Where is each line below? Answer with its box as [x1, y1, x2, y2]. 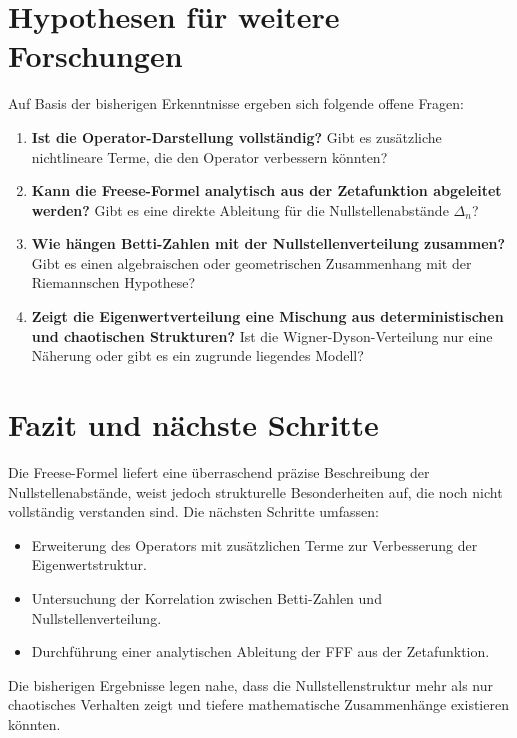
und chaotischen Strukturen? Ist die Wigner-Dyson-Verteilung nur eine [31, 325, 493, 346]
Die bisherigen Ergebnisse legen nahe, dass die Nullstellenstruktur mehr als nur [8, 674, 494, 695]
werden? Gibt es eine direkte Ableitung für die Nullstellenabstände [31, 199, 449, 220]
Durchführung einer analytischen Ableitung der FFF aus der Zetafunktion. [31, 641, 490, 662]
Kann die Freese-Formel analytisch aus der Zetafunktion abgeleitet [31, 180, 502, 201]
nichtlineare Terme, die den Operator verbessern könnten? [31, 146, 388, 167]
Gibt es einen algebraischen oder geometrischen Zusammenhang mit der [31, 252, 472, 273]
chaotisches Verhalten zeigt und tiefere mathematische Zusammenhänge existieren [8, 694, 509, 715]
